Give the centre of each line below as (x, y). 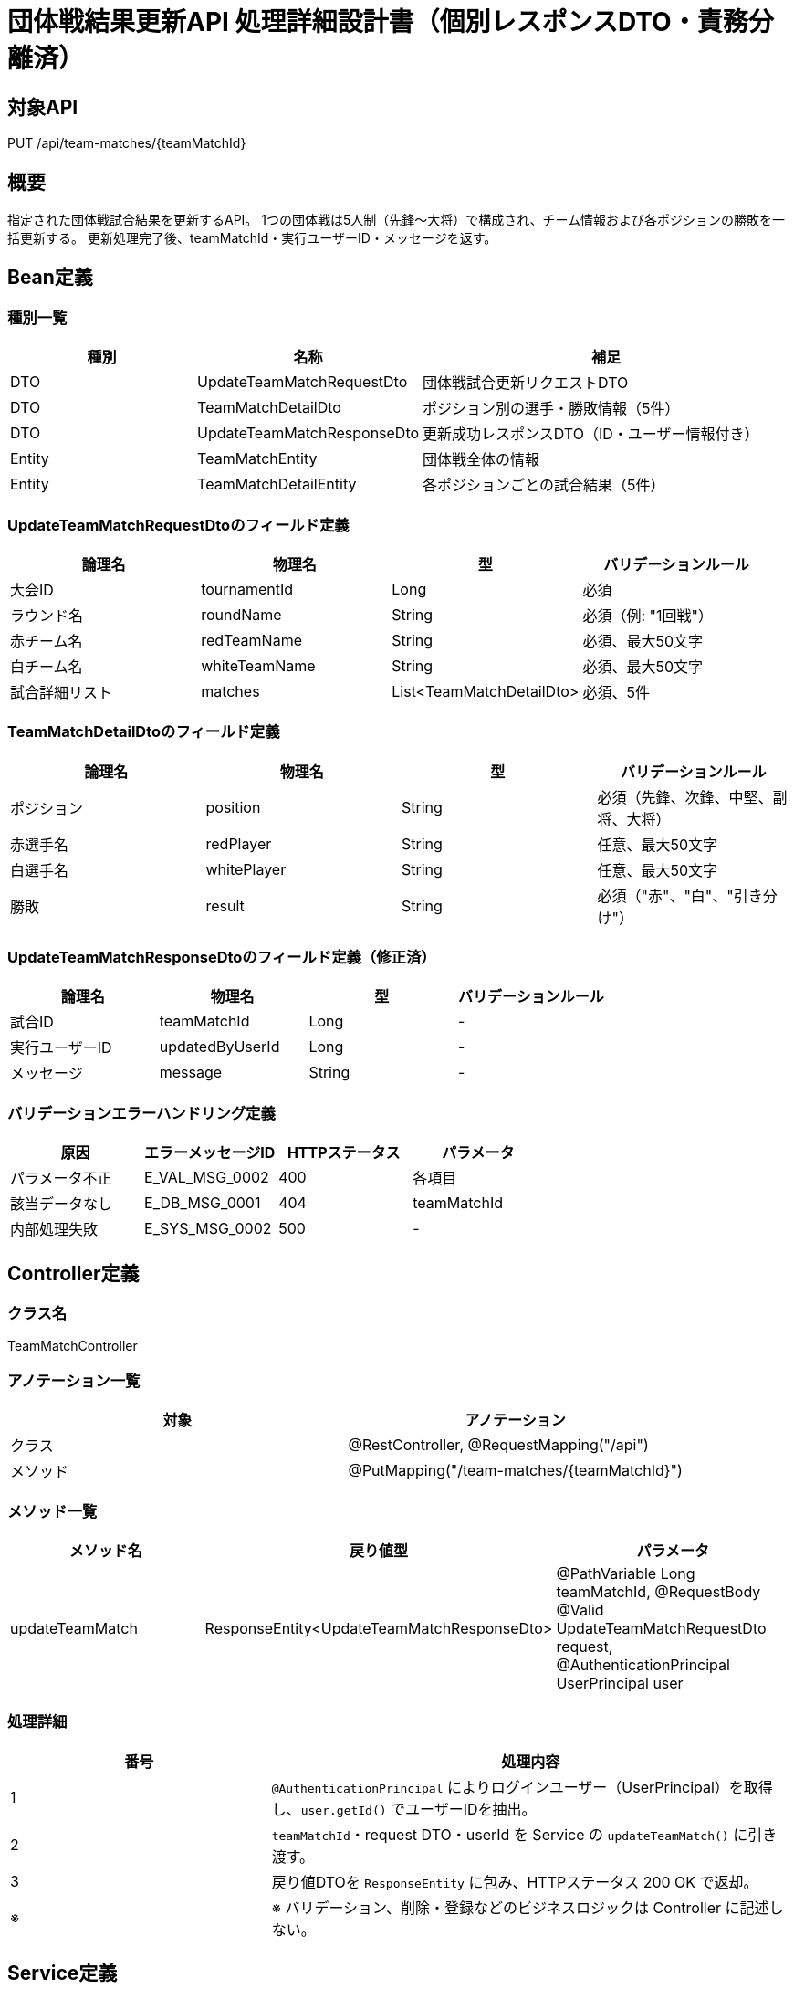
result (225, 905)
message (191, 1073)
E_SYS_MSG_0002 (208, 1229)
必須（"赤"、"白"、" (665, 895)
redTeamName (251, 640)
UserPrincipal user (620, 1683)
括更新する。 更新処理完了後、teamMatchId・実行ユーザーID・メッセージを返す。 (252, 238)
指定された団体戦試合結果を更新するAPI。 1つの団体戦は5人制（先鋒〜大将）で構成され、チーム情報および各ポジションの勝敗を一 (397, 220)
